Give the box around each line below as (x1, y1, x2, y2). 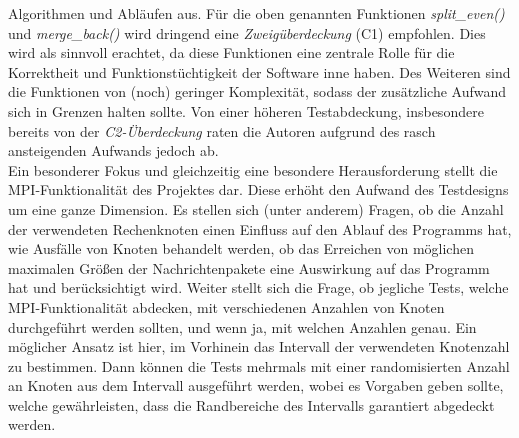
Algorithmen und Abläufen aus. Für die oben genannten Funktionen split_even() (8, 3, 505, 23)
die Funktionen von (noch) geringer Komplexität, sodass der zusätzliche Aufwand (8, 81, 507, 102)
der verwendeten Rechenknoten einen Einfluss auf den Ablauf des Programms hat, (8, 218, 512, 239)
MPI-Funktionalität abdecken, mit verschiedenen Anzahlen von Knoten (8, 296, 445, 317)
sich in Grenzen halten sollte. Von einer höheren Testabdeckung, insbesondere (8, 100, 484, 121)
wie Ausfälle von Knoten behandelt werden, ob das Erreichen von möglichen (8, 238, 474, 259)
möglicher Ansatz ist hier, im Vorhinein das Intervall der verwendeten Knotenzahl (8, 336, 510, 357)
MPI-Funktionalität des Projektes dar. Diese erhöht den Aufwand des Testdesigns (8, 179, 509, 200)
